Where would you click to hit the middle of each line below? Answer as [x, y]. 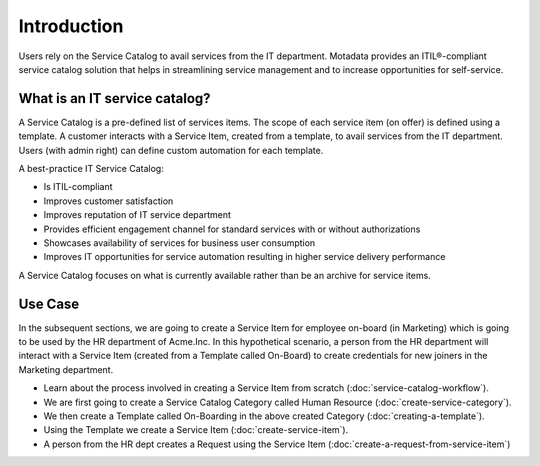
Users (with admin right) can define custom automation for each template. [171, 150]
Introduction [71, 26]
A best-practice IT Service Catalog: [91, 169]
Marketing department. [66, 369]
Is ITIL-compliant [78, 187]
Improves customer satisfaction [108, 201]
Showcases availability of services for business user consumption [179, 242]
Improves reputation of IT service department [137, 215]
